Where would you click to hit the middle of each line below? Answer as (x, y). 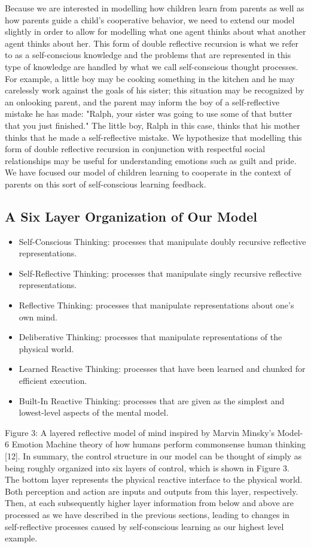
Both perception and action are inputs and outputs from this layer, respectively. (152, 491)
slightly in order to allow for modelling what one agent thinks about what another (155, 31)
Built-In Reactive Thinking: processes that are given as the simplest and (152, 400)
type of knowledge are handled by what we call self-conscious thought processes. (152, 66)
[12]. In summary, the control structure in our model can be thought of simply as (153, 456)
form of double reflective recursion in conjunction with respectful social (135, 149)
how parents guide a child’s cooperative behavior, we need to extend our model (150, 19)
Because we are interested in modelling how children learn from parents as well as (155, 8)
